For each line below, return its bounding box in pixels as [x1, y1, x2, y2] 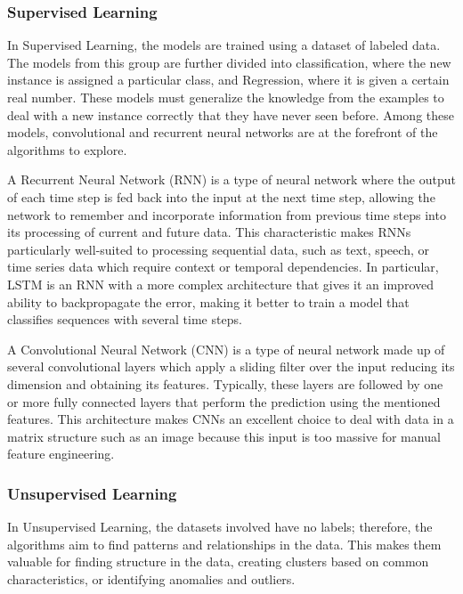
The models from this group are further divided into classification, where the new [7, 53, 451, 71]
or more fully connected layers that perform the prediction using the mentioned [7, 392, 441, 411]
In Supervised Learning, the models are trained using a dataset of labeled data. [7, 36, 441, 54]
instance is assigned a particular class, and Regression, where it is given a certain [7, 70, 450, 89]
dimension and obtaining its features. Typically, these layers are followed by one [7, 374, 443, 393]
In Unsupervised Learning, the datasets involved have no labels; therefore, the [7, 517, 433, 536]
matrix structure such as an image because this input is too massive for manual [7, 427, 441, 445]
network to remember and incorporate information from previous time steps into [7, 205, 446, 224]
